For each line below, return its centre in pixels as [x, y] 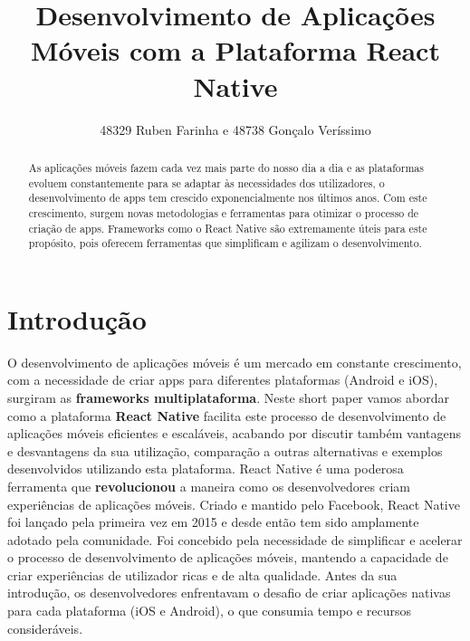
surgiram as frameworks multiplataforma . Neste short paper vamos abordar [228, 397]
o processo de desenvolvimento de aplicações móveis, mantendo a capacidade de [228, 557]
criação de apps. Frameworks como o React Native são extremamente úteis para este [228, 228]
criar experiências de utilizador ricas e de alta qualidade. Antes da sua [202, 574]
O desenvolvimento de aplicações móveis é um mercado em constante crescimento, [235, 362]
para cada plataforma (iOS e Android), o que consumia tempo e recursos [210, 611]
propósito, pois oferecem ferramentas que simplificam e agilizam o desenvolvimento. [225, 243]
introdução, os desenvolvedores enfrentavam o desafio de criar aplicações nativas [229, 593]
